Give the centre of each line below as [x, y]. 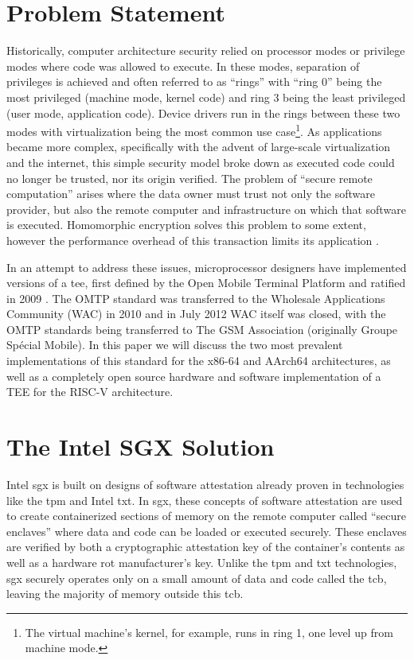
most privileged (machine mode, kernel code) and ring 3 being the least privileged [206, 97]
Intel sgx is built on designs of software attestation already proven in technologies [205, 484]
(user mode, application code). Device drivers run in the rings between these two [203, 113]
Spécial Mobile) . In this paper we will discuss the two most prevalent [175, 345]
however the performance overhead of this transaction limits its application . [193, 240]
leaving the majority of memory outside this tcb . [125, 594]
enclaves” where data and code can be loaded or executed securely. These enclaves [207, 531]
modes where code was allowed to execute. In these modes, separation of [183, 66]
